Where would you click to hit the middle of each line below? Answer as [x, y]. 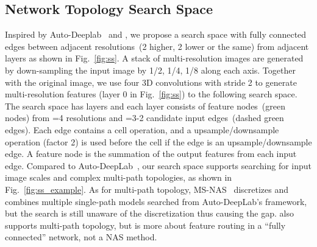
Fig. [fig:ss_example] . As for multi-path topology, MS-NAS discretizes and [147, 189]
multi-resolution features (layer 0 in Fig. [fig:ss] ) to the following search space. [151, 94]
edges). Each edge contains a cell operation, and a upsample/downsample [142, 129]
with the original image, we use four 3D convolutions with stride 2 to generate [151, 82]
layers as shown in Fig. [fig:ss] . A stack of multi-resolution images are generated [154, 58]
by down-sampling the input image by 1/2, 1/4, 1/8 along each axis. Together [150, 70]
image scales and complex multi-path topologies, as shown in [119, 177]
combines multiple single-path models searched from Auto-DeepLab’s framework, [156, 201]
